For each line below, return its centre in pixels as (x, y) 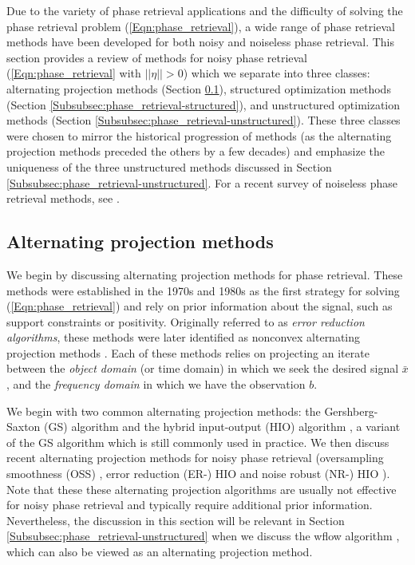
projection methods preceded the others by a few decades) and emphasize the (196, 151)
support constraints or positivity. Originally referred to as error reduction (186, 321)
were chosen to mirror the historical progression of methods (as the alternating (199, 135)
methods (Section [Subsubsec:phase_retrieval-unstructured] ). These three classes (204, 120)
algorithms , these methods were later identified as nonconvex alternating (184, 337)
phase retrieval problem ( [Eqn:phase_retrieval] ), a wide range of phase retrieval (201, 26)
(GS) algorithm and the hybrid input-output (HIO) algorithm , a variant (222, 427)
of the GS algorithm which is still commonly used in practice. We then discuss (198, 442)
